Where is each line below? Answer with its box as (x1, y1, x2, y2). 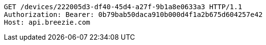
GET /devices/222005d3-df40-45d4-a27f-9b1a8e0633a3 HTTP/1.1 (4, 3, 242, 11)
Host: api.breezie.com (4, 18, 91, 26)
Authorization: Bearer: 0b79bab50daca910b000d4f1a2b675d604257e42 (4, 11, 263, 18)
